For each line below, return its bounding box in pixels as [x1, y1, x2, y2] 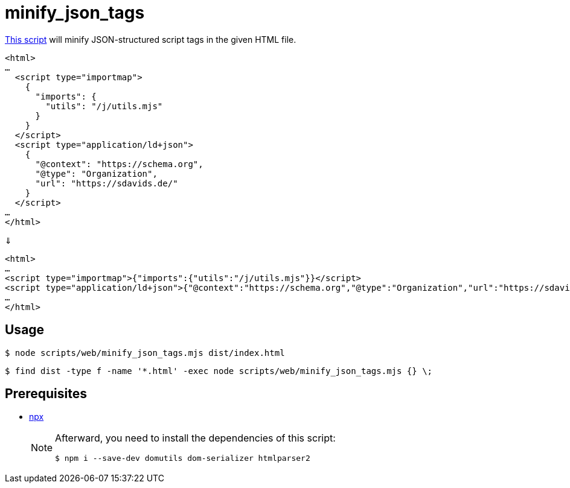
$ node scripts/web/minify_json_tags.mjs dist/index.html [5, 347, 285, 358]
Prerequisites [5, 386, 87, 402]
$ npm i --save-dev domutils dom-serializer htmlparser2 [55, 454, 310, 463]
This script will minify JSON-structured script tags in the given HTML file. [5, 34, 296, 45]
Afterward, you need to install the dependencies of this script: [55, 432, 336, 445]
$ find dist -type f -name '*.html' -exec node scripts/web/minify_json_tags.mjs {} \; [5, 366, 433, 376]
